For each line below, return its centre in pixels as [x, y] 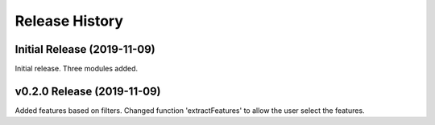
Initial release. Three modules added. [77, 69]
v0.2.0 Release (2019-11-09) [88, 91]
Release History [69, 21]
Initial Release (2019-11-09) [85, 49]
